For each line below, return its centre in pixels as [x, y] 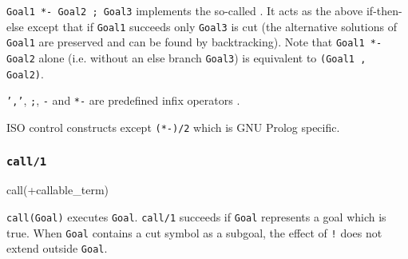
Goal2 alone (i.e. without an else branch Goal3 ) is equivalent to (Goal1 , [186, 57]
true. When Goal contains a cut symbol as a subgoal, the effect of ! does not [194, 232]
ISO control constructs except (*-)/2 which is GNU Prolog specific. [173, 127]
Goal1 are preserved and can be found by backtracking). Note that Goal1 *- [194, 42]
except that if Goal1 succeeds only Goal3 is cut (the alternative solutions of [212, 26]
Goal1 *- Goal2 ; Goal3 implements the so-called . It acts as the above [185, 10]
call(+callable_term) [57, 190]
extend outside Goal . [57, 248]
